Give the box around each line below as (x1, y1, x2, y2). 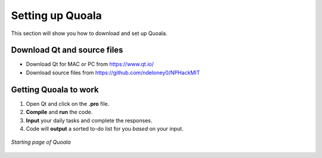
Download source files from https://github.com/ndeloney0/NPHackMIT (26, 69, 200, 76)
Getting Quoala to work (11, 84, 99, 94)
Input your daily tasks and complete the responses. (26, 116, 153, 124)
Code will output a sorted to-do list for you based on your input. (26, 125, 184, 132)
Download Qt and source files (11, 45, 123, 55)
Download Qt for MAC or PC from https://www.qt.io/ (26, 61, 154, 68)
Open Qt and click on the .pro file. (26, 100, 110, 107)
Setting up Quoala (11, 9, 103, 22)
